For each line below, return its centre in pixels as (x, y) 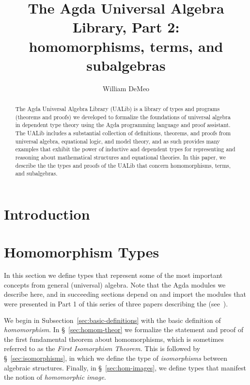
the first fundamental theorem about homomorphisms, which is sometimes (114, 339)
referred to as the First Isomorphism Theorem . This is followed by (102, 348)
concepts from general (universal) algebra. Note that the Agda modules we (115, 284)
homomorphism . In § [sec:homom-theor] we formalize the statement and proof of (124, 329)
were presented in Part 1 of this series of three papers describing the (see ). (116, 304)
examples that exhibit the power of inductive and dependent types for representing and (125, 149)
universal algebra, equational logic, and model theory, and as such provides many (118, 141)
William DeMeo (126, 88)
